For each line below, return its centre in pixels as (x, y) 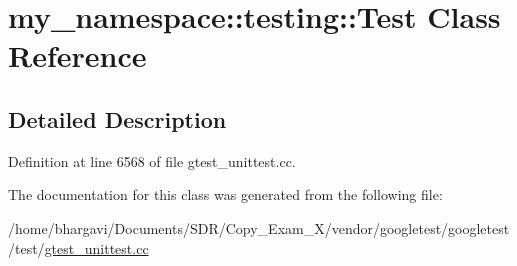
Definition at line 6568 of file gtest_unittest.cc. (152, 160)
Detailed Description (117, 118)
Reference (77, 55)
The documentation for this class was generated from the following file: (225, 194)
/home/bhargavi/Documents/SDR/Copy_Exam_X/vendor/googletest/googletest (259, 227)
